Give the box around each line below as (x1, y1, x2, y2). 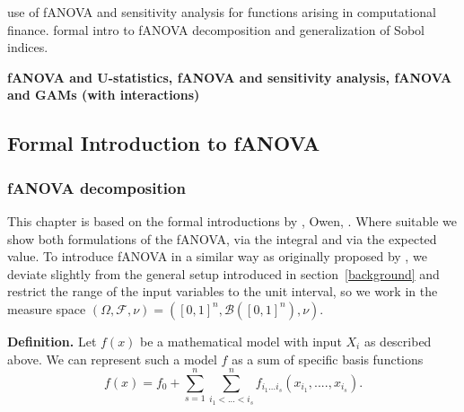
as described (363, 331, 432, 350)
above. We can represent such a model (7, 349, 217, 368)
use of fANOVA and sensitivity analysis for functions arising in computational (7, 3, 436, 21)
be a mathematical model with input (140, 331, 342, 350)
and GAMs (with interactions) (7, 85, 200, 104)
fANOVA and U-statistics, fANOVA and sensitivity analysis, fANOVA (7, 67, 452, 86)
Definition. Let (7, 331, 97, 350)
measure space (7, 299, 86, 318)
